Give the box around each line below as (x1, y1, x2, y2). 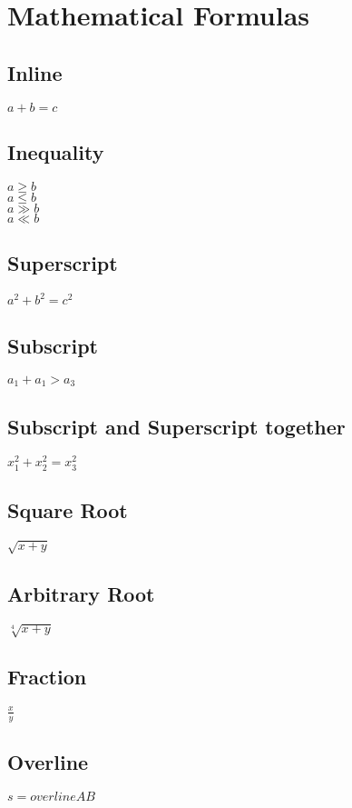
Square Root (7, 495, 128, 524)
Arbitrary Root (7, 579, 155, 607)
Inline (7, 58, 63, 86)
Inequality (7, 137, 104, 165)
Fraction (7, 663, 87, 691)
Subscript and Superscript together (7, 412, 346, 440)
